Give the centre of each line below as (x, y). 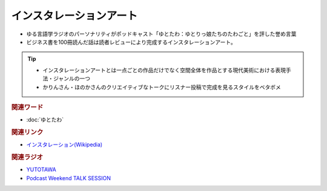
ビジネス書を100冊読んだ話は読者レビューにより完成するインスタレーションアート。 (131, 42)
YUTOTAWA (41, 170)
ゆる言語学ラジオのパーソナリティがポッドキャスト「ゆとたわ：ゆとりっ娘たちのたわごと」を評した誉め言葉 (161, 34)
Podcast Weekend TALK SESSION (69, 178)
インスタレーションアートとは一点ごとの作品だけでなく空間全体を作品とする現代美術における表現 (164, 70)
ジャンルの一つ (72, 79)
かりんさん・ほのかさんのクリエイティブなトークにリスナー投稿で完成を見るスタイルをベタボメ (162, 87)
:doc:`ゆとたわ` (45, 120)
